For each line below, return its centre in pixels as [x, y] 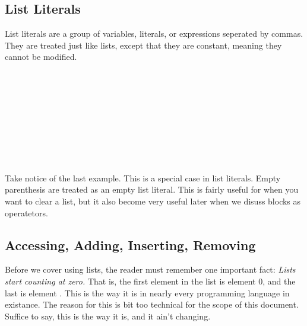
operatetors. [26, 212]
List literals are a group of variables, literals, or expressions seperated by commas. [154, 33]
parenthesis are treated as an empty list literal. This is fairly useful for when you [152, 189]
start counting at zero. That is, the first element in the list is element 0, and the [150, 281]
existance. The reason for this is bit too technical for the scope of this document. [152, 304]
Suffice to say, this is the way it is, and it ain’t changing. [108, 316]
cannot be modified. [41, 57]
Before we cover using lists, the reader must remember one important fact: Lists [150, 269]
